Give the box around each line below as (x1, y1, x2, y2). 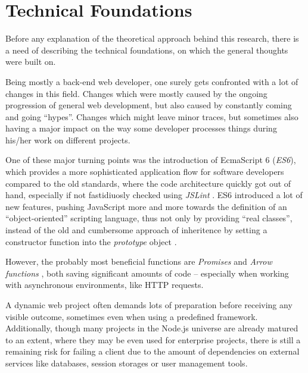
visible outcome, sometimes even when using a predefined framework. (5, 310, 258, 322)
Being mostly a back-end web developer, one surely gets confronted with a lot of (5, 75, 298, 87)
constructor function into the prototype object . (5, 235, 177, 247)
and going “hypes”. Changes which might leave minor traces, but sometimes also (5, 110, 298, 123)
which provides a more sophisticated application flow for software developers (5, 165, 284, 178)
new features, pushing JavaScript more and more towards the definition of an (5, 200, 287, 212)
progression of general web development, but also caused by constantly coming (5, 99, 292, 111)
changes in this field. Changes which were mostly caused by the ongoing (5, 87, 267, 99)
